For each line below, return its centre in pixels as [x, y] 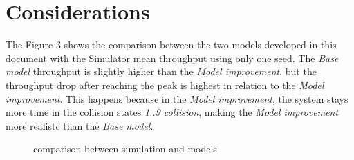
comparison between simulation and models [125, 149]
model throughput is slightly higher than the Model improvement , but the [161, 71]
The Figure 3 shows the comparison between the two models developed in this [171, 44]
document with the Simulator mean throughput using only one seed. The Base [172, 58]
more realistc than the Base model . [80, 125]
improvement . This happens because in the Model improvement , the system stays [177, 98]
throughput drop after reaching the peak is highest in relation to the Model [165, 84]
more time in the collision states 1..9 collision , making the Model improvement [172, 112]
